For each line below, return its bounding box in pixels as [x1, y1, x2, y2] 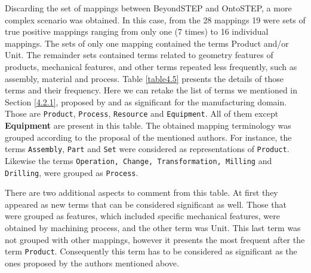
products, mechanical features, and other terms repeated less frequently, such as [5, 60, 297, 72]
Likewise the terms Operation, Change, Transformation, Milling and [5, 154, 272, 166]
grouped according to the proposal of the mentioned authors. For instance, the [5, 131, 292, 143]
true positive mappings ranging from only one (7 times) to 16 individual [5, 25, 269, 38]
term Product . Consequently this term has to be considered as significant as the [5, 245, 297, 257]
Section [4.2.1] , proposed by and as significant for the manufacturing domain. [5, 95, 287, 108]
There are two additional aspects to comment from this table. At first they [5, 186, 278, 199]
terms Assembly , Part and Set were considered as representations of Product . [5, 142, 290, 155]
